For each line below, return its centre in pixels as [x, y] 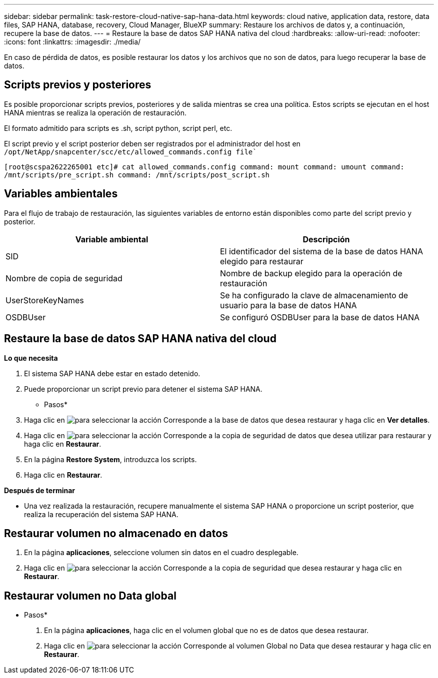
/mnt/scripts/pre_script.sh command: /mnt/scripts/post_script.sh [137, 175]
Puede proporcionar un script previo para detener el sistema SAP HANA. [143, 389]
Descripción [326, 239]
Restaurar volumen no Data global [90, 596]
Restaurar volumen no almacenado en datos [116, 533]
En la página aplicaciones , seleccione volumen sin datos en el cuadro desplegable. [161, 553]
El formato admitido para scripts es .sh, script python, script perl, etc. [118, 128]
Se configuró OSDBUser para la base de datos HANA [320, 317]
